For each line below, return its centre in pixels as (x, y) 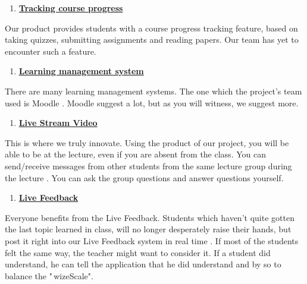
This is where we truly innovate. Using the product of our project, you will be (147, 142)
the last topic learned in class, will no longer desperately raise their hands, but (148, 229)
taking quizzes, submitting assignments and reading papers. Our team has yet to (152, 40)
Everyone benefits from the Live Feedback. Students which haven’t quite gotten (150, 217)
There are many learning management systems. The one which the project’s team (153, 91)
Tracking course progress (71, 8)
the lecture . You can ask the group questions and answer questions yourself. (144, 177)
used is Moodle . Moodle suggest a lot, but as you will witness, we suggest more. (152, 102)
